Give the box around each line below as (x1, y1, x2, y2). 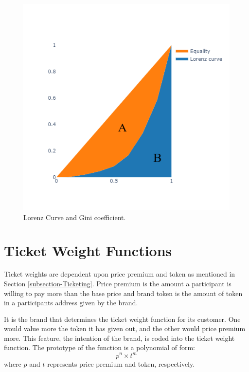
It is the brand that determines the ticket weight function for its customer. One (4, 314, 241, 324)
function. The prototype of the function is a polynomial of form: (4, 342, 195, 353)
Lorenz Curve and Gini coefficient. (23, 212, 126, 222)
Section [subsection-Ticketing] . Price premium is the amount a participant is (4, 278, 231, 288)
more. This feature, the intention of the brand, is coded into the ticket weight (4, 333, 235, 343)
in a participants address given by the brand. (4, 298, 138, 308)
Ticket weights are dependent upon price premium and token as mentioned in (4, 269, 235, 279)
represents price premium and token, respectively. (47, 358, 195, 369)
